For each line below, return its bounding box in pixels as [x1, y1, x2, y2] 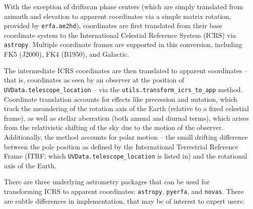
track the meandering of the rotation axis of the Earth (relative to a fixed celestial [4, 103, 249, 113]
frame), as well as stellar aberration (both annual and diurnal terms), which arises [4, 113, 249, 123]
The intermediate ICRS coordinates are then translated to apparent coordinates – [4, 65, 248, 75]
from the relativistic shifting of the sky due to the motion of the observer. [4, 122, 224, 132]
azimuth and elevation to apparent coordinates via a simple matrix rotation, [4, 11, 231, 21]
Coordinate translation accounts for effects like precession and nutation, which [4, 94, 237, 104]
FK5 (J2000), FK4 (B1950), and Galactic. [4, 49, 129, 59]
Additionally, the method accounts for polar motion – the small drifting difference [4, 131, 248, 142]
